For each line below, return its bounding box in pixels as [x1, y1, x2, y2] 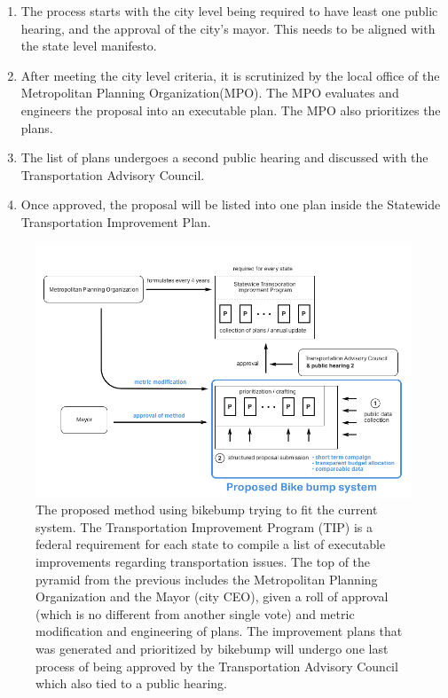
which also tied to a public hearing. [35, 674, 227, 693]
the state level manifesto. [20, 36, 157, 55]
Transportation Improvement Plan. [20, 212, 211, 231]
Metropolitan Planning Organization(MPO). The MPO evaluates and [20, 83, 399, 102]
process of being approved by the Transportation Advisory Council [35, 656, 398, 675]
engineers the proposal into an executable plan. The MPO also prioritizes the [20, 100, 441, 119]
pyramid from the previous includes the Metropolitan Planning [35, 569, 378, 588]
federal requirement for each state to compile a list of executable [35, 535, 386, 553]
